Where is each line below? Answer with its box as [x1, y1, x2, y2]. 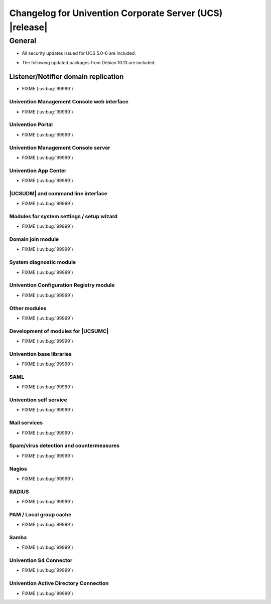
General [9, 36, 37, 45]
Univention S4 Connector [9, 557, 73, 564]
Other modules [9, 305, 47, 312]
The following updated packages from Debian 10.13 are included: [22, 59, 156, 65]
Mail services [9, 419, 43, 426]
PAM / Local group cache [9, 511, 72, 518]
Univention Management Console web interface [9, 98, 129, 105]
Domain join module [9, 236, 59, 243]
